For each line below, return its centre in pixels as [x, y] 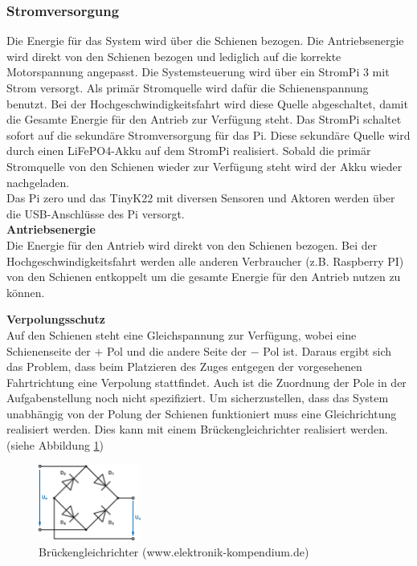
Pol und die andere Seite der [177, 350]
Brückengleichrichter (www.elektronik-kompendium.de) [174, 551]
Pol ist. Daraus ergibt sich [327, 350]
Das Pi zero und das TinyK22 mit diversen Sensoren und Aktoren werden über [201, 198]
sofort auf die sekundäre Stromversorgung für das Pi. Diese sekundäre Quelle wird [208, 134]
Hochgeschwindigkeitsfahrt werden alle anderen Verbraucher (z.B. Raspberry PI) [205, 261]
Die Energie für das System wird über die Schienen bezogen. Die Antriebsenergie [205, 41]
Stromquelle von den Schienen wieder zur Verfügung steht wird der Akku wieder [204, 166]
